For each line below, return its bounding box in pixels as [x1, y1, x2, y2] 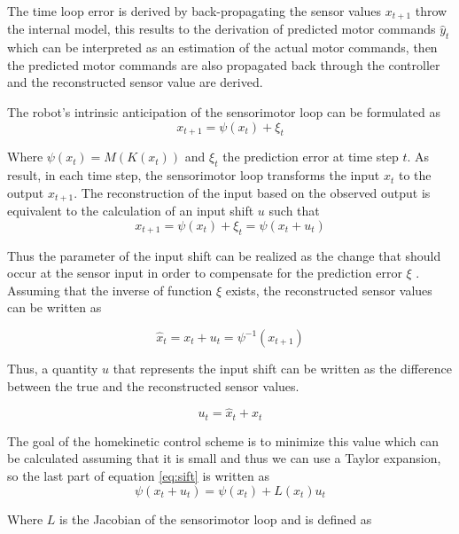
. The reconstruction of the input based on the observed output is [74, 183, 431, 201]
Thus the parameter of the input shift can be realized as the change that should [7, 246, 441, 264]
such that [268, 201, 320, 220]
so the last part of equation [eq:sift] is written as [7, 467, 270, 485]
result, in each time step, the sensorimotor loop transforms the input [7, 166, 380, 185]
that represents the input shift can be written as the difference [113, 359, 453, 378]
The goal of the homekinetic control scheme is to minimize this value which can [7, 431, 440, 450]
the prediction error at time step [222, 147, 399, 166]
